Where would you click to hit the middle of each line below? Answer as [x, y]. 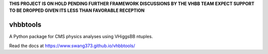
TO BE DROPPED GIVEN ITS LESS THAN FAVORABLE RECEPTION [77, 10]
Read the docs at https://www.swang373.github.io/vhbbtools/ [72, 46]
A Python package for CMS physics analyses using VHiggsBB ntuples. [81, 37]
